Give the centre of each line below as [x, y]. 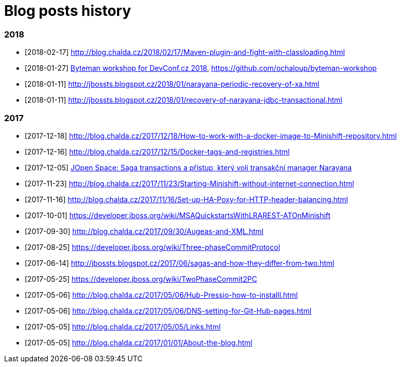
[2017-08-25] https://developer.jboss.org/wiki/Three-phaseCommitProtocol [152, 247]
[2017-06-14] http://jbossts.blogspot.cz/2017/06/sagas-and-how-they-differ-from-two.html [179, 263]
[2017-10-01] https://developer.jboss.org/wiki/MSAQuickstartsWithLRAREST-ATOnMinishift [178, 215]
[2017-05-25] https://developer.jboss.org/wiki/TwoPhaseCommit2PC [141, 279]
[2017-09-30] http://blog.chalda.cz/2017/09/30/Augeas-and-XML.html [144, 231]
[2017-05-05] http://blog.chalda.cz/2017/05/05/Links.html [123, 326]
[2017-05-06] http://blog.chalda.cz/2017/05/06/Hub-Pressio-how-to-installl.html [161, 295]
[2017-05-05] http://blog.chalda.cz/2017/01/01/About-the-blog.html [139, 342]
